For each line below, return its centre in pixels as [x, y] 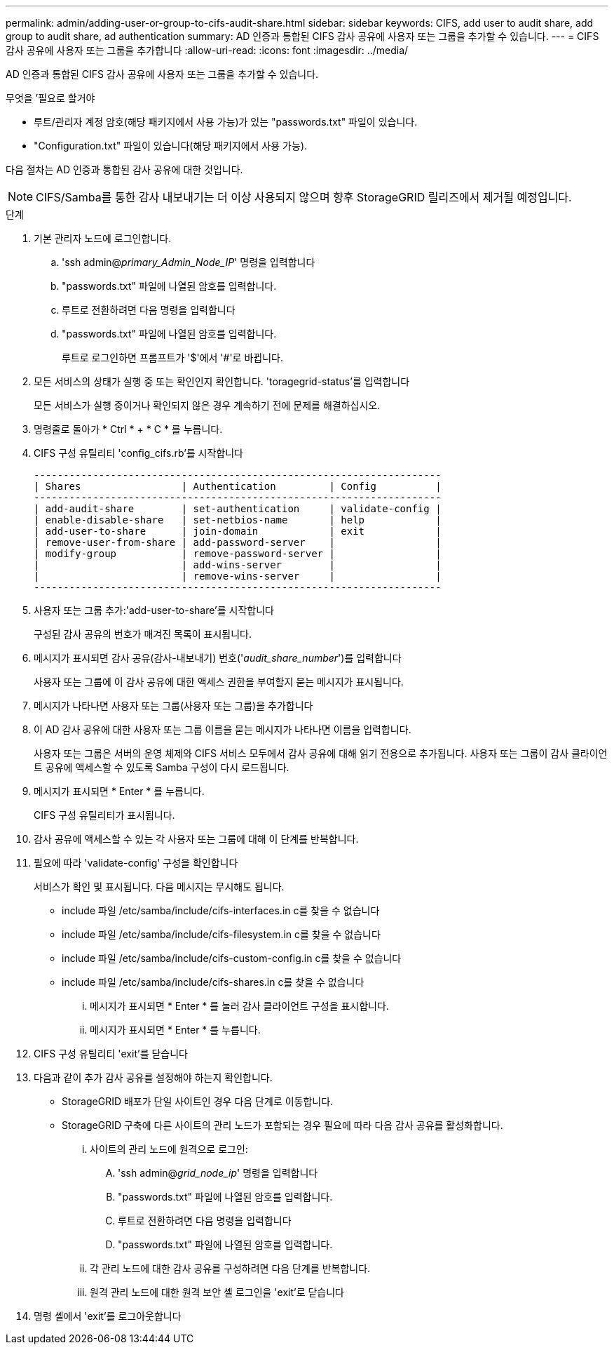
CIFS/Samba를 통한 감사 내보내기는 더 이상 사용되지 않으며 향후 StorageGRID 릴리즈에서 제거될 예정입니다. [304, 197]
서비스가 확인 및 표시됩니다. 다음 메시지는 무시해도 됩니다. [159, 887]
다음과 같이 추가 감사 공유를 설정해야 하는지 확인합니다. [153, 1077]
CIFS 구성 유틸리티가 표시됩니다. [104, 815]
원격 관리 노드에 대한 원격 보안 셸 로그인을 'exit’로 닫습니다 [217, 1292]
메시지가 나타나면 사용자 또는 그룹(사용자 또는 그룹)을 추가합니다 [173, 706]
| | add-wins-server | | [238, 565]
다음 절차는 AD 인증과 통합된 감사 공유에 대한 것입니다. [124, 169]
